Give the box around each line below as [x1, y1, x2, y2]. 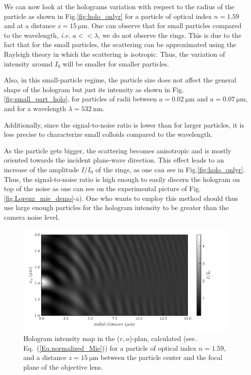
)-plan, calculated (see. [129, 333, 197, 343]
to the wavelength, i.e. [4, 30, 70, 40]
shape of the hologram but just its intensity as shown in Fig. [4, 84, 184, 94]
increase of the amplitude [4, 164, 79, 174]
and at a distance [4, 20, 55, 31]
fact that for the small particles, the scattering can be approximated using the [4, 39, 236, 49]
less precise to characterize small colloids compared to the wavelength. [4, 129, 213, 139]
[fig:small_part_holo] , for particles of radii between [4, 94, 157, 104]
